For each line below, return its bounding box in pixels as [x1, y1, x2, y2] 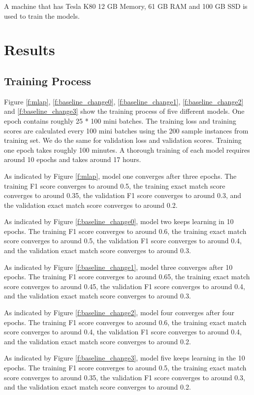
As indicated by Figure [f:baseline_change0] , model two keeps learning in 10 [4, 216, 234, 227]
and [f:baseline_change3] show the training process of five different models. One [4, 106, 245, 116]
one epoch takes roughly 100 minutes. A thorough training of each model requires [4, 144, 250, 155]
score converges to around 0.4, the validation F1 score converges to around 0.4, [4, 327, 242, 337]
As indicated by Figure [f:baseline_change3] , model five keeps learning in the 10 [4, 353, 245, 363]
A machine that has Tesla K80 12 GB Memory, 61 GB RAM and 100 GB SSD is [4, 1, 248, 11]
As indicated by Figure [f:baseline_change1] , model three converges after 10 [4, 262, 233, 272]
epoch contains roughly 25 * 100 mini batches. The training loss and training [4, 115, 236, 126]
